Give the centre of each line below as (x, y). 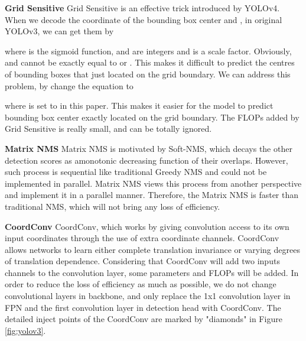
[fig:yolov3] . (25, 330)
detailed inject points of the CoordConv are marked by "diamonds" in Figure (144, 319)
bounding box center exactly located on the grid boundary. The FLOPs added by (152, 117)
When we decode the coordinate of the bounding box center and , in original (144, 19)
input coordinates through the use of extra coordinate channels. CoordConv (142, 238)
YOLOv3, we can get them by (59, 31)
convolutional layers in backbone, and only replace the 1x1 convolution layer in (148, 296)
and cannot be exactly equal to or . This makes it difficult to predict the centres (150, 62)
